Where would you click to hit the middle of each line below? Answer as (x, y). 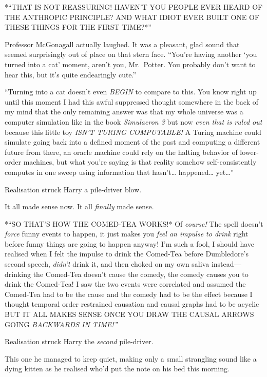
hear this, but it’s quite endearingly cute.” (71, 74)
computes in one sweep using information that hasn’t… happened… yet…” (119, 172)
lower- (249, 152)
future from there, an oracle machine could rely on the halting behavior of (121, 152)
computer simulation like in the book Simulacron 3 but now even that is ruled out (133, 121)
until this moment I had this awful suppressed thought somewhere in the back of (132, 101)
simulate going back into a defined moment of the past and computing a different (132, 142)
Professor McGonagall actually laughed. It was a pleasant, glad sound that (122, 44)
